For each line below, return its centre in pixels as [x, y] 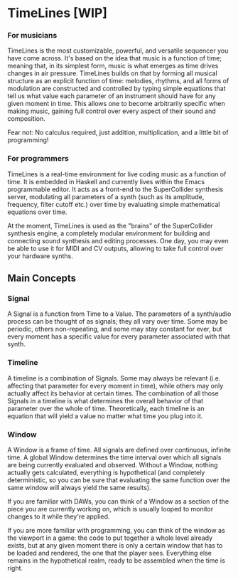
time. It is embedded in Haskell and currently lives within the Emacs [106, 181]
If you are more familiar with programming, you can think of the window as [116, 531]
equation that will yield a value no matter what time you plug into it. [105, 416]
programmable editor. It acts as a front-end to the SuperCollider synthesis [115, 189]
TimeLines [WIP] [58, 13]
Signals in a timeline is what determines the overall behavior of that [106, 400]
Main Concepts [42, 278]
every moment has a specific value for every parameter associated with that [119, 336]
